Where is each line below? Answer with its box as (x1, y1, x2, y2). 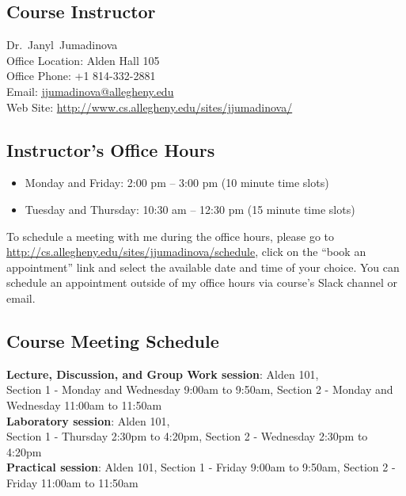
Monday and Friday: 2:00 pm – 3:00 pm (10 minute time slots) (25, 174, 329, 191)
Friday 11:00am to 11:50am (6, 474, 138, 490)
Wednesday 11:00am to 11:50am (6, 396, 162, 413)
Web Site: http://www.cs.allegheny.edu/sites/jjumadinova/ (6, 98, 293, 115)
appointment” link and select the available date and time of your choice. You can (6, 258, 400, 275)
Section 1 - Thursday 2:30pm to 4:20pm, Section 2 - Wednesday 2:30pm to (6, 428, 368, 444)
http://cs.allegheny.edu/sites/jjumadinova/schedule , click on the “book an (6, 243, 366, 260)
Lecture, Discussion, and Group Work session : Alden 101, (6, 365, 319, 382)
